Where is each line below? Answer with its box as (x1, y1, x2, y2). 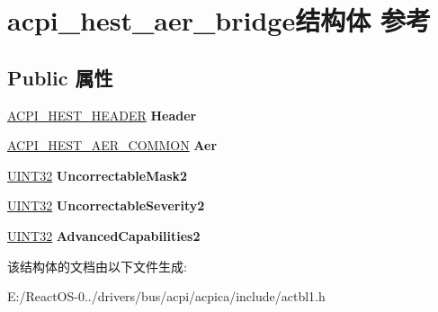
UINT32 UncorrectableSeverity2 (7, 196, 205, 215)
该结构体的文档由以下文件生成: (7, 256, 187, 275)
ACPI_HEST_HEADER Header (7, 105, 197, 124)
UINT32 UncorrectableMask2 (7, 165, 188, 184)
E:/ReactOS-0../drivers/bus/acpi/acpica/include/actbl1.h (7, 287, 326, 306)
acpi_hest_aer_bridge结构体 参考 (7, 2, 431, 39)
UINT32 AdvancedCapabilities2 (7, 226, 201, 245)
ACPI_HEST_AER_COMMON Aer (7, 136, 218, 155)
